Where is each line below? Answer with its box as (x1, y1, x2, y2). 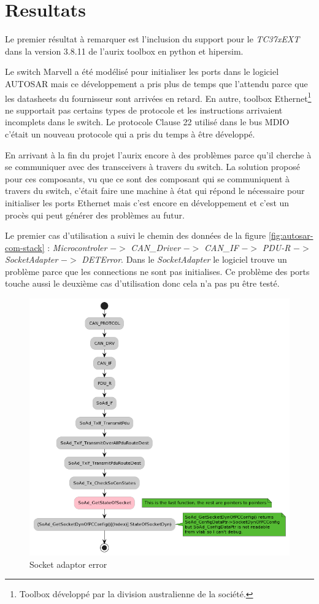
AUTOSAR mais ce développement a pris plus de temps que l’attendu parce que (5, 77, 308, 90)
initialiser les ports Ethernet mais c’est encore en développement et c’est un (5, 196, 290, 209)
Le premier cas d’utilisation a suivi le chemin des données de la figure (5, 229, 266, 242)
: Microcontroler (47, 241, 107, 254)
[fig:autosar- (269, 229, 313, 242)
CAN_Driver (131, 241, 181, 254)
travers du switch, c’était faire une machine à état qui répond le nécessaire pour (5, 184, 305, 197)
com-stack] (5, 241, 45, 254)
